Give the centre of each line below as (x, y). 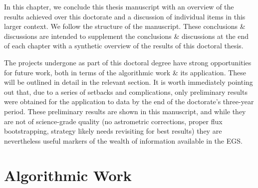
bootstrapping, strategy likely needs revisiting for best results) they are (113, 131)
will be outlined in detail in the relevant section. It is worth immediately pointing (129, 82)
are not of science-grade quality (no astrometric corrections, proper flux (113, 121)
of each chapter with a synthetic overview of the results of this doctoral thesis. (124, 46)
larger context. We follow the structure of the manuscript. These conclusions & (125, 26)
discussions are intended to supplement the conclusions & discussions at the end (127, 36)
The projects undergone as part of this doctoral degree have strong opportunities (128, 62)
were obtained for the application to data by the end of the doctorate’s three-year (129, 101)
